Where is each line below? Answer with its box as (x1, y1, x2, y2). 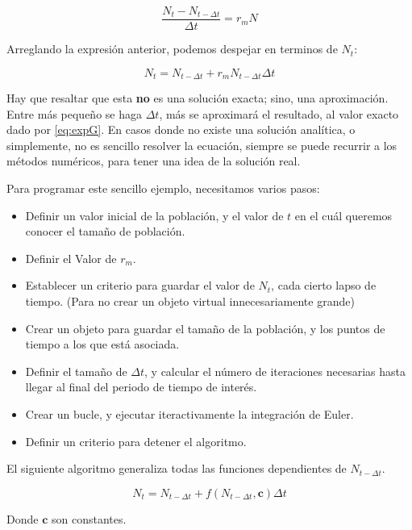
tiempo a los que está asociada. (25, 336, 180, 353)
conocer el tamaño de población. (25, 223, 185, 240)
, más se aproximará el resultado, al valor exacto (159, 105, 399, 122)
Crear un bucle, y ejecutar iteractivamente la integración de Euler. (25, 406, 354, 423)
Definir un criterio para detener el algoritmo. (25, 432, 247, 449)
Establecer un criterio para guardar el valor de (25, 277, 255, 294)
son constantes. (51, 510, 127, 527)
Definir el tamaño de (25, 362, 127, 379)
